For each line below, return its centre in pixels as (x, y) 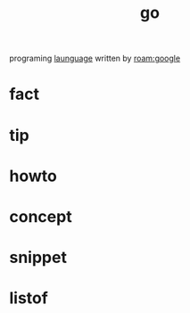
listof (29, 298)
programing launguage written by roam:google (95, 58)
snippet (38, 258)
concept (41, 216)
